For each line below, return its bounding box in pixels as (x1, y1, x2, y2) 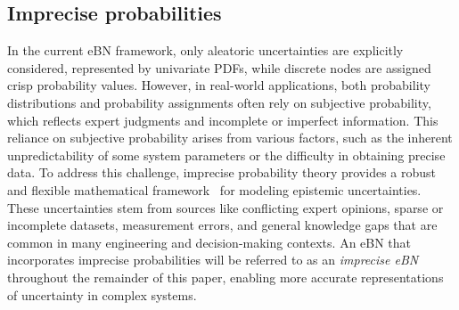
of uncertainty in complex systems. (7, 285, 197, 304)
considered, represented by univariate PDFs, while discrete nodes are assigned (7, 58, 431, 77)
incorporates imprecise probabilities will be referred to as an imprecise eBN (7, 250, 419, 269)
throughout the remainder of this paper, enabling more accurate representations (7, 267, 444, 286)
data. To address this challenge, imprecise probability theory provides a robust (7, 163, 436, 182)
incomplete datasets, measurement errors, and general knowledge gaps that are (7, 216, 438, 234)
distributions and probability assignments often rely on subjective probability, (7, 93, 431, 111)
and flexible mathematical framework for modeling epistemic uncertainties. (7, 180, 422, 199)
